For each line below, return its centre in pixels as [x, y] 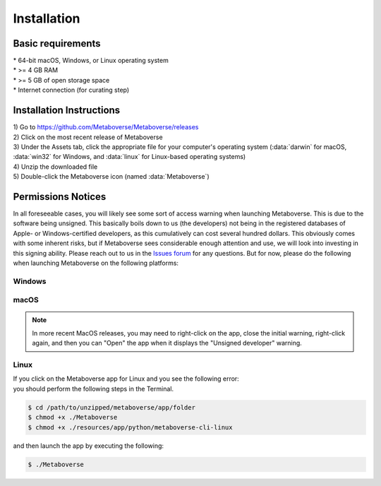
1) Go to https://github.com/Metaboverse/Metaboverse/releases [106, 127]
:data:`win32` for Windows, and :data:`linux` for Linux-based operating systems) [129, 157]
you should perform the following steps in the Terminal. [93, 389]
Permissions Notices [60, 197]
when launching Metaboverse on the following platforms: [96, 263]
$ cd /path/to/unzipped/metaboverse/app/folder [111, 407]
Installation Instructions [67, 111]
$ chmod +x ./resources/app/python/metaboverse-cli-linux [130, 427]
